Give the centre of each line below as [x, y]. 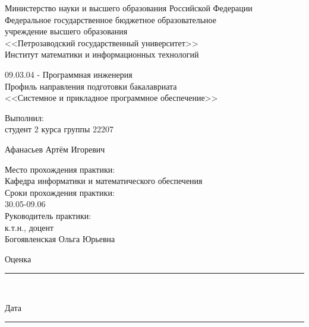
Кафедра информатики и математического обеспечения [104, 181]
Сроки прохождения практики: [60, 192]
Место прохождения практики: [60, 169]
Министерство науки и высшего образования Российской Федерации [129, 8]
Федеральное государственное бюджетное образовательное [111, 19]
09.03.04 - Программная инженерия [69, 74]
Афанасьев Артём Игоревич [55, 149]
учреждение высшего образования [66, 31]
